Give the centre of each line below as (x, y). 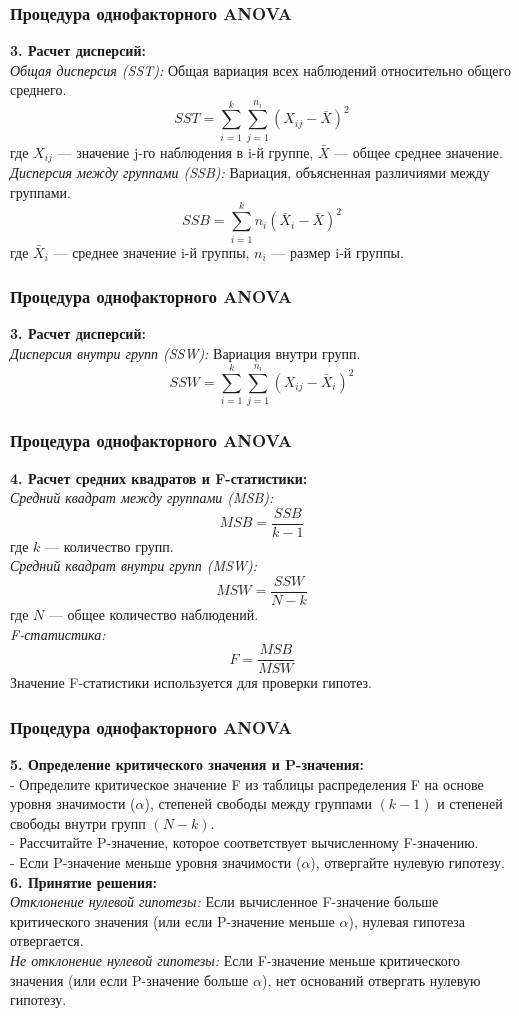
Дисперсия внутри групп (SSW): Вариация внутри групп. (185, 352)
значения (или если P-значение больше (129, 979)
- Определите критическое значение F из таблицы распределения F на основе (247, 783)
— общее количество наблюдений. (153, 614)
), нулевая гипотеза (407, 920)
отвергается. (47, 940)
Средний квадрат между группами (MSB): (142, 497)
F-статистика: (58, 633)
